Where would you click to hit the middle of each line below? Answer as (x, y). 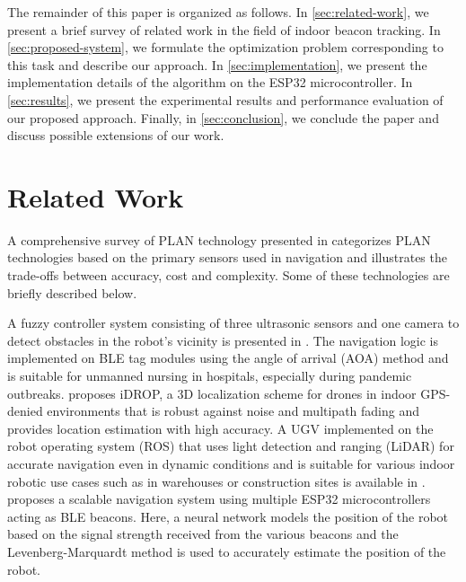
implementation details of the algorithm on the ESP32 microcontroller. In (210, 82)
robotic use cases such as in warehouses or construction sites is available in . (216, 481)
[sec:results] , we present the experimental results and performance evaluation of (225, 99)
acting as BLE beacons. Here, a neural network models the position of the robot (228, 516)
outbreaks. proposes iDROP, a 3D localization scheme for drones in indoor (212, 393)
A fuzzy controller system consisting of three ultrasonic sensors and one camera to (233, 323)
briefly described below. (72, 292)
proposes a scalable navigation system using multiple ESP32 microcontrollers (219, 499)
